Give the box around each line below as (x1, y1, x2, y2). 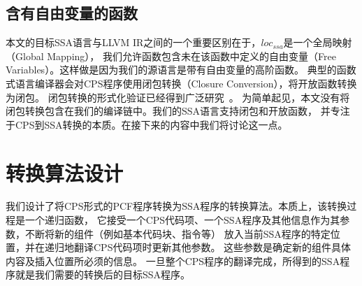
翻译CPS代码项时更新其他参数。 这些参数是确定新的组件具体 (73, 240, 352, 255)
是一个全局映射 (283, 35, 352, 50)
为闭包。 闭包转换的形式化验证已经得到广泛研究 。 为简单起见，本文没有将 (6, 90, 350, 104)
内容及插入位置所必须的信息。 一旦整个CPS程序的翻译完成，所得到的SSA (6, 253, 340, 268)
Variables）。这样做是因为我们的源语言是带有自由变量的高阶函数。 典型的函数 (6, 62, 356, 77)
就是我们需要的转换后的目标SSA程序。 (15, 267, 191, 282)
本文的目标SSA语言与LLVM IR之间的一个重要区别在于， (6, 35, 261, 50)
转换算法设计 (6, 158, 124, 187)
